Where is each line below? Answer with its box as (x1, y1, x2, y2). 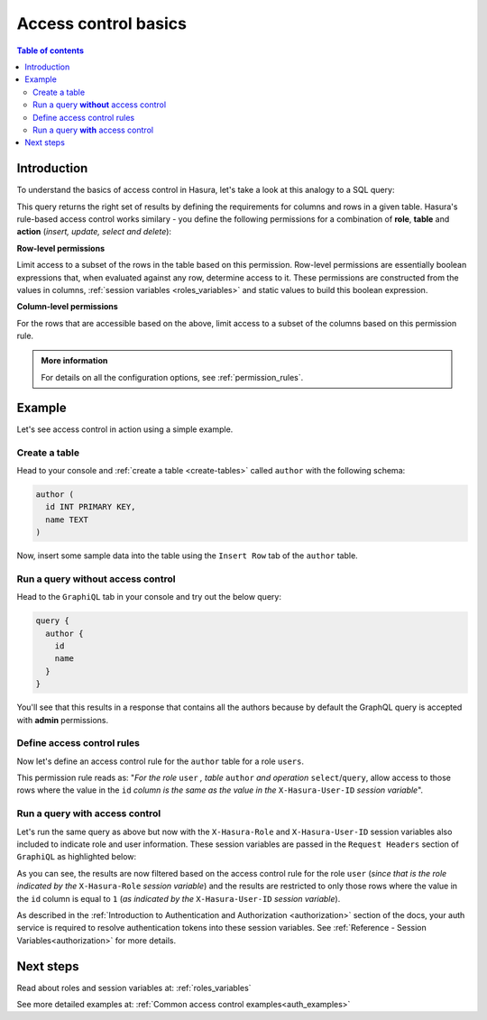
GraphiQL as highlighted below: (16, 851, 137, 862)
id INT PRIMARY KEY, (45, 501, 136, 512)
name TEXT (45, 514, 89, 525)
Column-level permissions (16, 301, 119, 312)
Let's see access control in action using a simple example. (16, 424, 234, 435)
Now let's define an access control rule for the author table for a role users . (16, 756, 304, 767)
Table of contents (16, 45, 85, 56)
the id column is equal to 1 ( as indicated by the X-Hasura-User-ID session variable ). (16, 893, 341, 904)
